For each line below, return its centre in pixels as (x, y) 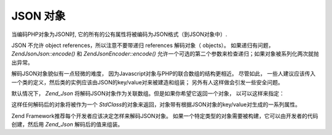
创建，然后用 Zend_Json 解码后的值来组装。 (67, 125)
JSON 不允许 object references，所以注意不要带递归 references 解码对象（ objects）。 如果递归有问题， (143, 45)
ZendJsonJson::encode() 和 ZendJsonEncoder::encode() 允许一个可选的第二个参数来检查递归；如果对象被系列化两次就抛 (165, 54)
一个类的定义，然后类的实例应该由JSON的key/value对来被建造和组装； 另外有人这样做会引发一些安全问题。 (148, 82)
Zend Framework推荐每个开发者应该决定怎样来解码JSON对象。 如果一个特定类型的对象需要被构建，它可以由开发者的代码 (165, 115)
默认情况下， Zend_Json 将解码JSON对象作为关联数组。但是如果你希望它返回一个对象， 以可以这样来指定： (148, 93)
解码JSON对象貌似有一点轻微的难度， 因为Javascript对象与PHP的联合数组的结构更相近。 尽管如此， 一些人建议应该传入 (164, 74)
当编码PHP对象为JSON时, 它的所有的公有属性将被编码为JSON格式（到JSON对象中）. (119, 34)
